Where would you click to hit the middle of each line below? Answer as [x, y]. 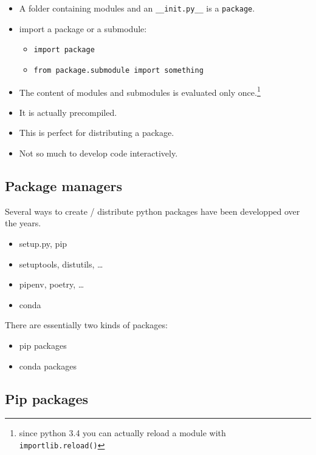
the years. [23, 223]
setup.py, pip [43, 243]
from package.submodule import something [118, 70]
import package [64, 50]
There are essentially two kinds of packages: [86, 325]
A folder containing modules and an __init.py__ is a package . [137, 8]
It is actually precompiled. [68, 112]
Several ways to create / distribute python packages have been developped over [153, 211]
